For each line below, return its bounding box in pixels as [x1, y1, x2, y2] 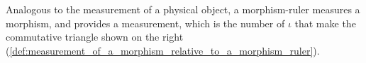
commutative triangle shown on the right [6, 29, 184, 44]
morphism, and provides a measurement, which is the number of [6, 15, 285, 30]
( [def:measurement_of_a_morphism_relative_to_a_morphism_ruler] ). [6, 43, 320, 57]
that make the [294, 15, 356, 30]
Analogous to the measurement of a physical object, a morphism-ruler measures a [6, 2, 360, 16]
